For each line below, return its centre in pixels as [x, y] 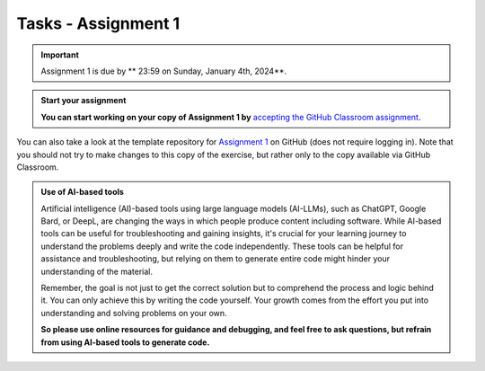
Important [60, 55]
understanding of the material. [97, 271]
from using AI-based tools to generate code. [125, 342]
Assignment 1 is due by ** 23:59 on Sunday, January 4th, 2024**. [164, 71]
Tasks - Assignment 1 [98, 23]
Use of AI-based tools [83, 192]
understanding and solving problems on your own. [134, 313]
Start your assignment [84, 101]
